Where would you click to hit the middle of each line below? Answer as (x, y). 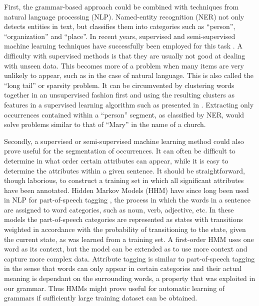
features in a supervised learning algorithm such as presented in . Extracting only (129, 104)
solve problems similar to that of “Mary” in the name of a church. (105, 124)
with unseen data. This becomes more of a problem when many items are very (124, 65)
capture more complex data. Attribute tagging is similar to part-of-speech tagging (129, 258)
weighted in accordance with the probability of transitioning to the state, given (125, 229)
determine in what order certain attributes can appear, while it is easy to (116, 160)
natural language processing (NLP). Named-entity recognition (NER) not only (124, 16)
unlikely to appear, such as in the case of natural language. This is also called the (129, 75)
